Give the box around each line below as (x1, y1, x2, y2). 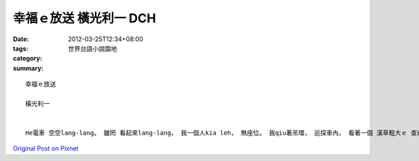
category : (13, 54, 43, 63)
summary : (13, 63, 44, 72)
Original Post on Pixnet (13, 144, 79, 153)
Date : (13, 35, 29, 43)
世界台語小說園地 (68, 44, 117, 52)
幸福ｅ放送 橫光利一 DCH (13, 10, 156, 26)
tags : (13, 44, 29, 52)
